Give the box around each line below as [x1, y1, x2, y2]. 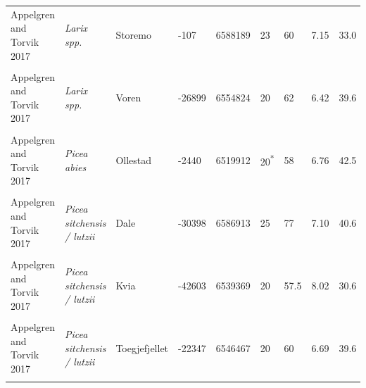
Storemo [115, 27, 151, 42]
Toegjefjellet [115, 340, 169, 355]
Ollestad [115, 152, 152, 167]
